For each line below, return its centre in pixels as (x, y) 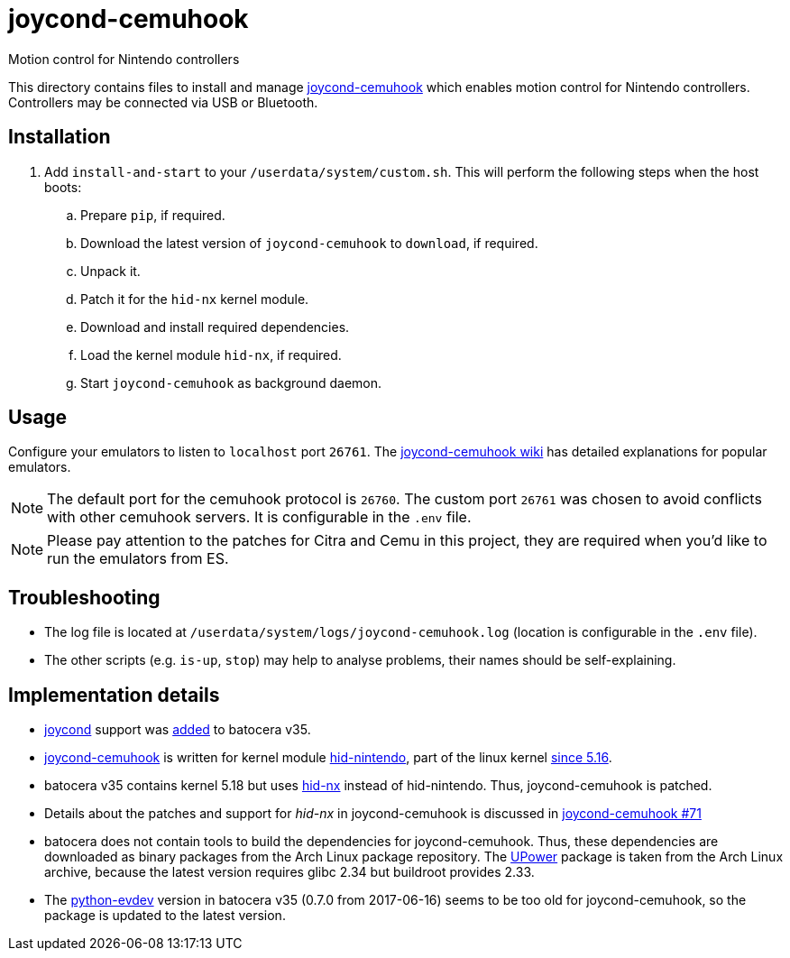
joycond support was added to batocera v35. (178, 730)
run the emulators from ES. (138, 559)
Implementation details (114, 695)
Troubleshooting (84, 597)
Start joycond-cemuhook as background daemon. (231, 382)
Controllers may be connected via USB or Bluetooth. (163, 102)
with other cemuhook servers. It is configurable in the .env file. (259, 517)
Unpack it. (110, 271)
